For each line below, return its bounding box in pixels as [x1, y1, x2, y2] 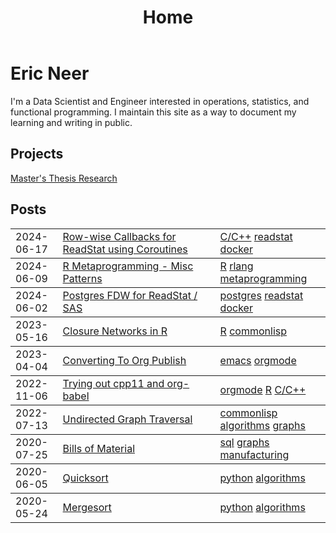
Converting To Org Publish [62, 353, 187, 367]
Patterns [62, 271, 103, 285]
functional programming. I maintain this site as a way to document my [10, 106, 297, 118]
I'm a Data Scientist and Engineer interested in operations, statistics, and [10, 95, 310, 107]
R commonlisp [219, 324, 287, 338]
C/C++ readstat [219, 229, 293, 243]
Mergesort [62, 500, 112, 514]
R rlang [219, 259, 254, 273]
